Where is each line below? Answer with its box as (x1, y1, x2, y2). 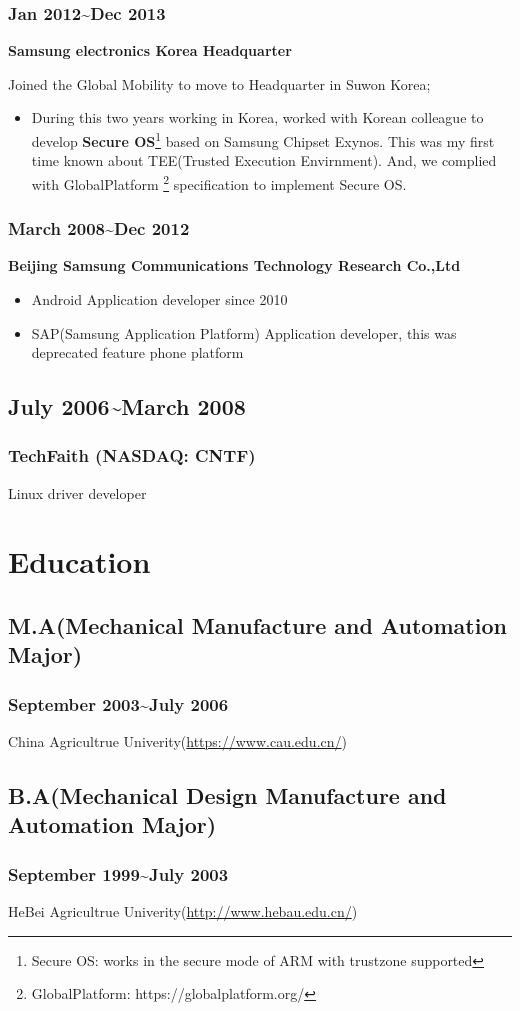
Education (8, 541, 151, 582)
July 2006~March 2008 (8, 391, 246, 422)
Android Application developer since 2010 (31, 288, 288, 309)
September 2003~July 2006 (8, 691, 229, 716)
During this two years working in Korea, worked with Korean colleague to (31, 107, 484, 128)
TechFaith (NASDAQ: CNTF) (8, 443, 256, 468)
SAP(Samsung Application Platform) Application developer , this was (31, 322, 457, 343)
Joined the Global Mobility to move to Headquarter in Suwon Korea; (8, 73, 431, 94)
